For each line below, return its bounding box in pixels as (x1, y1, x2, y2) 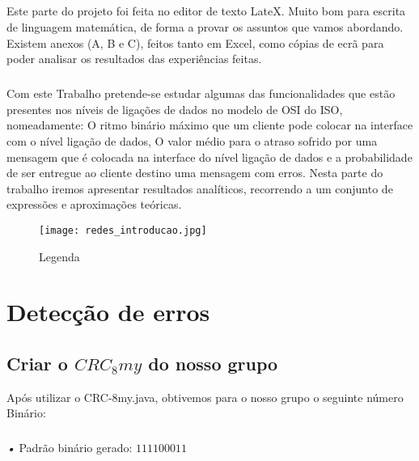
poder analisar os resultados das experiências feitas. (6, 50, 262, 67)
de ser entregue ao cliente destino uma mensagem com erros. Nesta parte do (6, 164, 383, 181)
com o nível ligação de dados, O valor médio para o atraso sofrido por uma (6, 132, 378, 149)
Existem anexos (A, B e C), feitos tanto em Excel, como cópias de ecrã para (6, 34, 384, 51)
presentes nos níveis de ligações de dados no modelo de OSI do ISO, (6, 100, 343, 117)
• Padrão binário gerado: (6, 439, 133, 456)
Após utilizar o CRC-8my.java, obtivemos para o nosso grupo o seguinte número (6, 388, 404, 405)
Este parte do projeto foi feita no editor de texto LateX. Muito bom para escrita (6, 2, 406, 19)
